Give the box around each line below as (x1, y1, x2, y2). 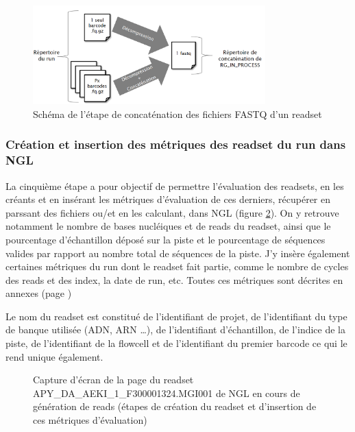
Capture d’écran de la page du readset (33, 372, 194, 387)
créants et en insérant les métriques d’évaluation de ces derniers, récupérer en (5, 192, 330, 206)
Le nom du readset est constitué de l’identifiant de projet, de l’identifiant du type (5, 309, 347, 323)
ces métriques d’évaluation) (33, 413, 147, 427)
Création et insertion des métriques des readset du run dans (5, 136, 346, 153)
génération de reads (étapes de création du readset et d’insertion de (33, 399, 317, 413)
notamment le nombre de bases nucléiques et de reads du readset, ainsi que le (5, 219, 331, 233)
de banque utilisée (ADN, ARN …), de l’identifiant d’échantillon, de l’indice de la (5, 322, 345, 337)
